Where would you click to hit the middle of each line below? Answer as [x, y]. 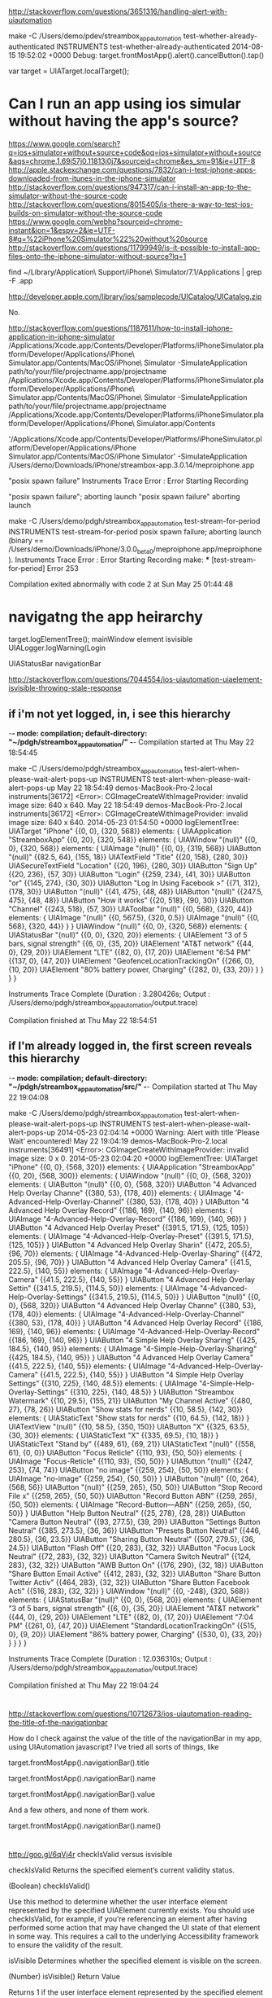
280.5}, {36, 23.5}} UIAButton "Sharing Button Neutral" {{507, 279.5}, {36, [132, 1539]
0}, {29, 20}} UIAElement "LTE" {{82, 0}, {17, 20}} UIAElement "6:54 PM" [130, 952]
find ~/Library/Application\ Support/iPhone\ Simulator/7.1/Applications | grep [135, 272]
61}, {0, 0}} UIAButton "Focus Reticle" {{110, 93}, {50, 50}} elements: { [125, 1453]
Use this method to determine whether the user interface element [118, 1902]
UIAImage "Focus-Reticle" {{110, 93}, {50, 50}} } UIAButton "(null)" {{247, [131, 1461]
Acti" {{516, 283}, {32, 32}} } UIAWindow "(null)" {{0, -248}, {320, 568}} [129, 1592]
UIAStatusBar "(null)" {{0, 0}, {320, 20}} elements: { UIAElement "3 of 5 [128, 934]
